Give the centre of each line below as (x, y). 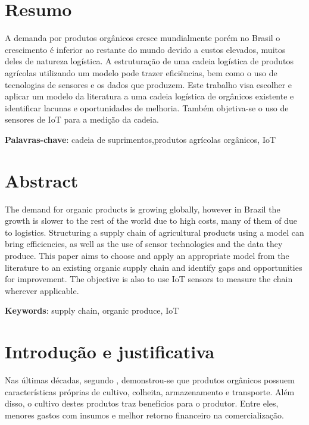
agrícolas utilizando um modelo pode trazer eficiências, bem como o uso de (141, 72)
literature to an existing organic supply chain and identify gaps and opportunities (154, 267)
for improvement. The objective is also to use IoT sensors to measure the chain (149, 279)
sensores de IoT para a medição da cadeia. (82, 119)
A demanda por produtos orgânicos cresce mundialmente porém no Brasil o (143, 38)
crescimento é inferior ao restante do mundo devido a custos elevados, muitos (145, 49)
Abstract (42, 180)
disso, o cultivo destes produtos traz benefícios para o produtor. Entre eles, (142, 403)
